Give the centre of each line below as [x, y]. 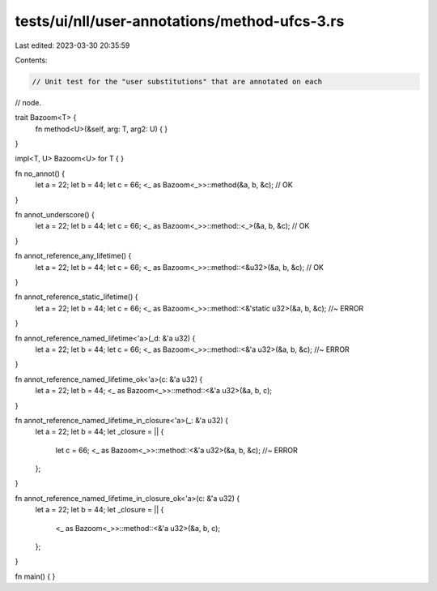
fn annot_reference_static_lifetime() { [76, 297]
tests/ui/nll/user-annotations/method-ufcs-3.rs [180, 21]
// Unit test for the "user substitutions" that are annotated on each [177, 81]
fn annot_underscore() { [55, 215]
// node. [28, 102]
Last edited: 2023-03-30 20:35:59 [72, 45]
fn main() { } [35, 576]
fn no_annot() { [40, 173]
